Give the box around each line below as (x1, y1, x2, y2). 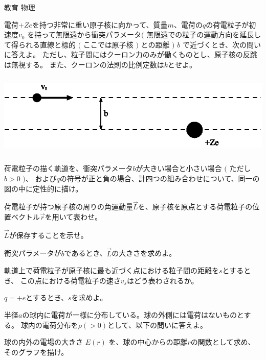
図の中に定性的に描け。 (4, 183, 83, 194)
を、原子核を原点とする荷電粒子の (138, 201, 253, 212)
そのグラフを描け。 (4, 346, 69, 357)
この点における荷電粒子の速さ (20, 275, 121, 285)
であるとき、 (64, 248, 107, 258)
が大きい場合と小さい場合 (136, 163, 222, 174)
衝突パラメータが (4, 248, 61, 258)
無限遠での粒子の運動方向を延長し (146, 29, 261, 40)
